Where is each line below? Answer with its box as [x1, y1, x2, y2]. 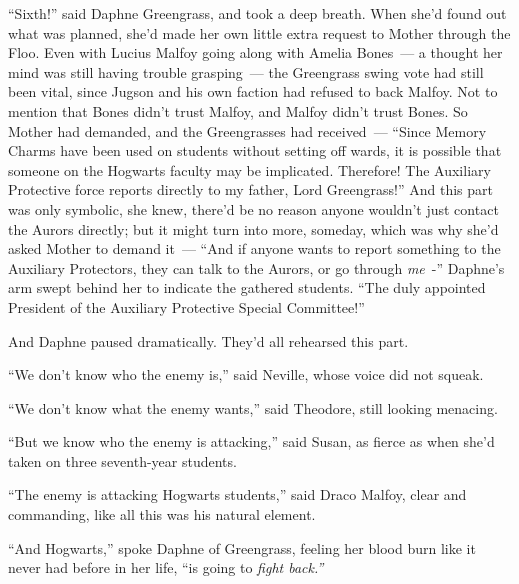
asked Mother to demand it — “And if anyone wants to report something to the [8, 238, 501, 259]
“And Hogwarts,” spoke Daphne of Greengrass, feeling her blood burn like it [8, 537, 476, 558]
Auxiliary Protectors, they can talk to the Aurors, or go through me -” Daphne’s [8, 257, 505, 278]
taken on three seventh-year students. [8, 450, 237, 471]
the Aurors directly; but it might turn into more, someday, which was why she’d [8, 218, 499, 239]
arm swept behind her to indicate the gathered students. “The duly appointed [8, 277, 486, 298]
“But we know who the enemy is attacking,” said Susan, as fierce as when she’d [8, 431, 495, 452]
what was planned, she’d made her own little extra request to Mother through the [8, 22, 511, 43]
